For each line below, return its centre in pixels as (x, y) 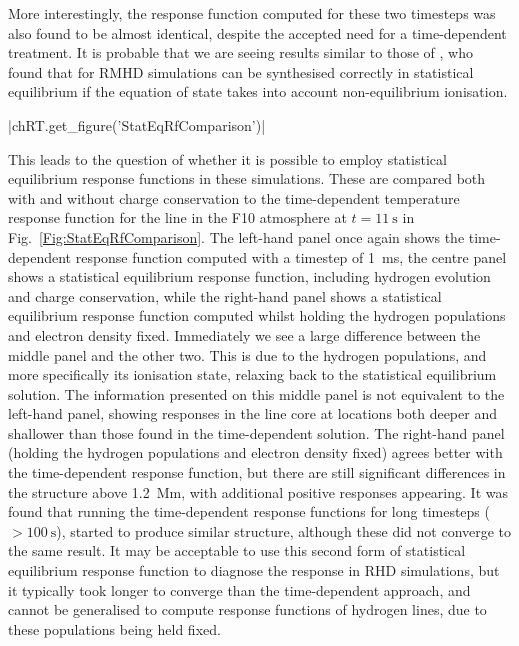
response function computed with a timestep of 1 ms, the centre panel (291, 256)
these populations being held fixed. (114, 628)
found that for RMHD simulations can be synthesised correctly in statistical (241, 71)
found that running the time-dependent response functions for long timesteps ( (249, 511)
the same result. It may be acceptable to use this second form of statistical (237, 550)
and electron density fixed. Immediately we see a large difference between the (244, 334)
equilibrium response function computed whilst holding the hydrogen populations (257, 315)
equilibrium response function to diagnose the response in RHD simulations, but (254, 570)
